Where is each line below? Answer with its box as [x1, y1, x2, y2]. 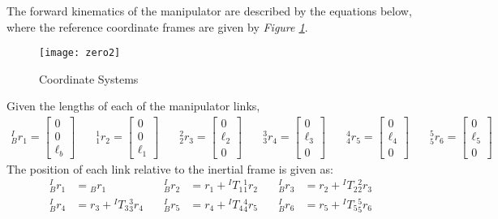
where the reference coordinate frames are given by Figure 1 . [6, 18, 308, 35]
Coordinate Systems [39, 70, 139, 87]
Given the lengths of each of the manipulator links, [6, 97, 260, 114]
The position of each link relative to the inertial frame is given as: [6, 160, 333, 177]
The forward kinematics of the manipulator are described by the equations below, [6, 2, 412, 19]
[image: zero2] [39, 47, 121, 59]
